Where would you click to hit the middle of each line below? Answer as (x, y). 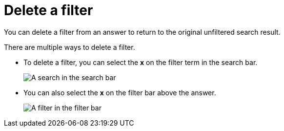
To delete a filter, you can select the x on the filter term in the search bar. (141, 62)
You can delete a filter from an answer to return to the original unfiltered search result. (142, 32)
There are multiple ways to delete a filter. (70, 47)
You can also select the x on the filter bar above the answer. (120, 92)
